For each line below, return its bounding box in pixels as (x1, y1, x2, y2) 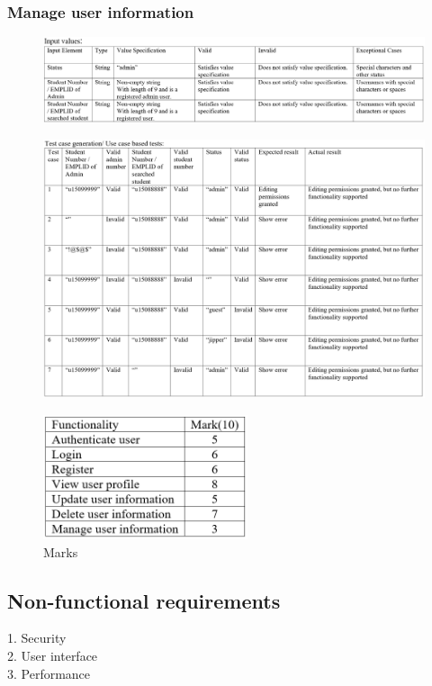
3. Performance (7, 663, 91, 682)
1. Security (7, 628, 67, 647)
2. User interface (7, 646, 98, 665)
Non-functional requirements (7, 586, 281, 614)
